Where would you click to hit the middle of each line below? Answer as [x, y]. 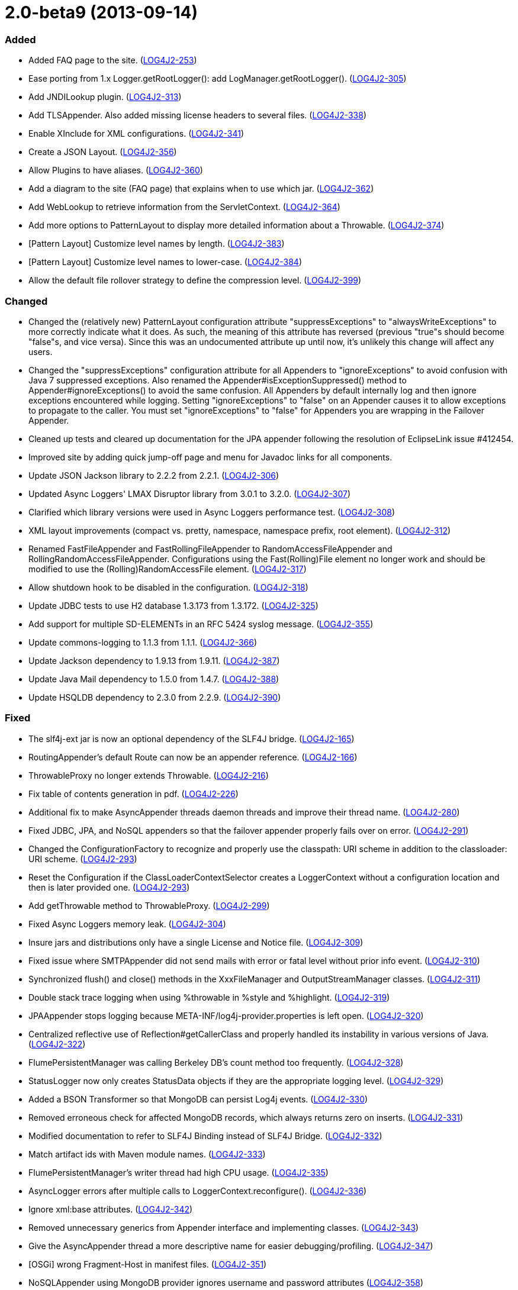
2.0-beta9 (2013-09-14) [101, 12]
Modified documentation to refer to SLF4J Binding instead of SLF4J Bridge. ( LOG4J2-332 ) [205, 1136]
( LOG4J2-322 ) [57, 1044]
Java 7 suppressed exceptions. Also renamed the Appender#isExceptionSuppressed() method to [218, 380]
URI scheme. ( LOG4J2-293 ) [83, 859]
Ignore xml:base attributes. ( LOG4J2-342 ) [111, 1209]
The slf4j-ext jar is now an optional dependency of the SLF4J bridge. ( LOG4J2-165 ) [192, 738]
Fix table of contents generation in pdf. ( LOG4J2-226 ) [133, 794]
